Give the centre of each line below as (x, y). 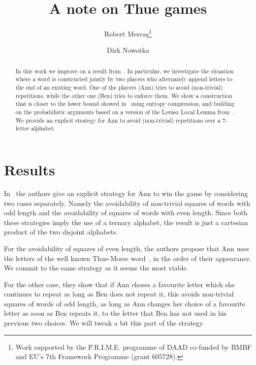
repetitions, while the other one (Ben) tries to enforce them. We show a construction (124, 95)
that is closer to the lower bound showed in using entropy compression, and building (125, 104)
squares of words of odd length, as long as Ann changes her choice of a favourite (125, 303)
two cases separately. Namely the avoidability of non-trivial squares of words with (127, 203)
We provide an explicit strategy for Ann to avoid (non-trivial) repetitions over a (118, 120)
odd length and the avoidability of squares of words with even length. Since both (126, 213)
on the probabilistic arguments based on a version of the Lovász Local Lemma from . (125, 112)
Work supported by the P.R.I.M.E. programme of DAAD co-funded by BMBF (134, 347)
